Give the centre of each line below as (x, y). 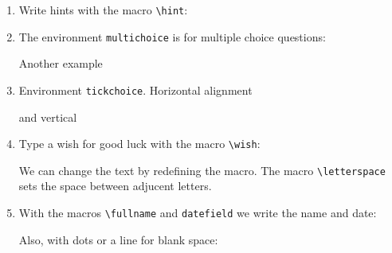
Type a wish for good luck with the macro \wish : (139, 144)
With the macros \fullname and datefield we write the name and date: (198, 213)
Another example (61, 63)
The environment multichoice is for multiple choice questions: (172, 36)
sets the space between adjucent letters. (115, 186)
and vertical (48, 117)
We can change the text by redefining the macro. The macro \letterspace (202, 170)
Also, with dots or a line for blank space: (118, 239)
